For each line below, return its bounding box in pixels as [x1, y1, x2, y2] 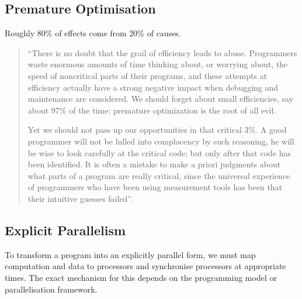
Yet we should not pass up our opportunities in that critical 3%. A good [27, 123, 287, 136]
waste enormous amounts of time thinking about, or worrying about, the [27, 58, 288, 70]
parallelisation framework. [5, 283, 98, 295]
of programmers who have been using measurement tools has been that [27, 181, 283, 193]
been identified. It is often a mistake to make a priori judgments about [27, 158, 281, 170]
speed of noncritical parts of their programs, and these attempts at [27, 69, 268, 81]
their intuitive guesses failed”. [27, 192, 133, 204]
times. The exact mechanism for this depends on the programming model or [5, 271, 277, 283]
